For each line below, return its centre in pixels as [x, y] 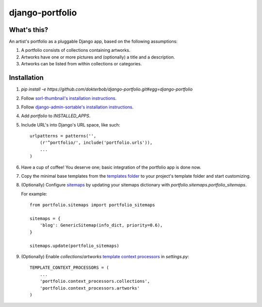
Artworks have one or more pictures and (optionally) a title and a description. [98, 57]
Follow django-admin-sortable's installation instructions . [77, 107]
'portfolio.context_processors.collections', [95, 281]
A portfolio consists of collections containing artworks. [76, 50]
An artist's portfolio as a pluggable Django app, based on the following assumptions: [93, 42]
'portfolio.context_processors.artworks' [90, 288]
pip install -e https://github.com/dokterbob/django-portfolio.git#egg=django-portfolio [107, 89]
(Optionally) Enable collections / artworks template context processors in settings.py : [105, 256]
